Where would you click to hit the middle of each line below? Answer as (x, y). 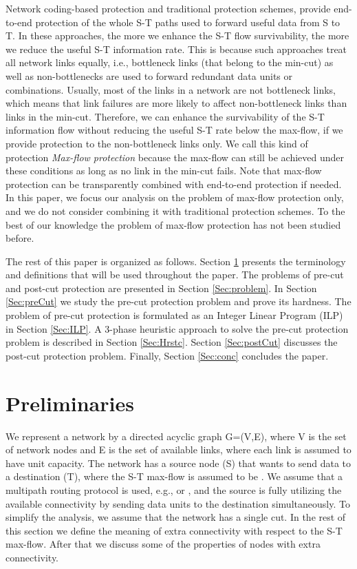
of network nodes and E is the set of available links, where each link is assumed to (178, 449)
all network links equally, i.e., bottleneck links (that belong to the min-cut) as (170, 62)
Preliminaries (70, 403)
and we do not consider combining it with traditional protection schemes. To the (175, 210)
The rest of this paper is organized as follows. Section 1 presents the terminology (176, 261)
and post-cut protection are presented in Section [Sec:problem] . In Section (161, 288)
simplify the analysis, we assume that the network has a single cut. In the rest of (176, 517)
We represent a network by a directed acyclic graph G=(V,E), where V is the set (176, 436)
